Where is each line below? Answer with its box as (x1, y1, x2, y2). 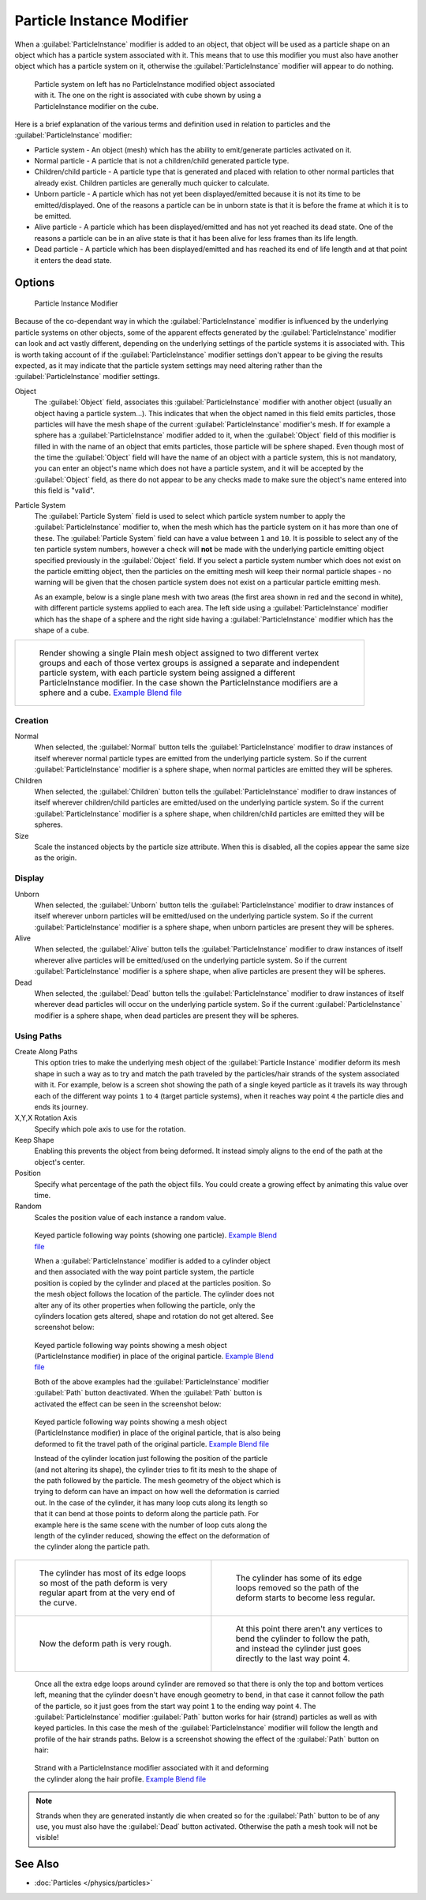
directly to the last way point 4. (235, 1653, 350, 1664)
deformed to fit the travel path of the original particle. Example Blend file (34, 1439, 270, 1448)
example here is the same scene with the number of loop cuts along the (34, 1520, 267, 1530)
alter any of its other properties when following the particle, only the (34, 1300, 256, 1310)
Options (14, 276, 55, 290)
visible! (35, 1833, 59, 1842)
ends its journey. (34, 1102, 88, 1111)
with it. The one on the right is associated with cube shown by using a (34, 91, 262, 100)
